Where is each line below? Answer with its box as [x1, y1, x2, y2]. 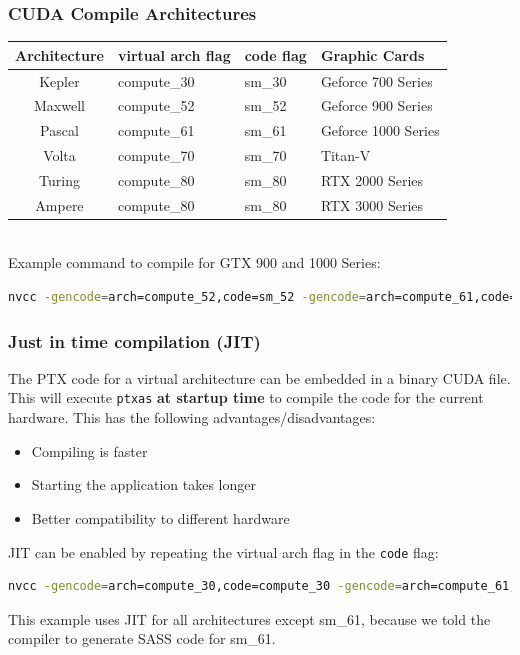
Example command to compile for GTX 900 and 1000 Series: [8, 252, 381, 273]
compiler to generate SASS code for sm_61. [8, 628, 276, 649]
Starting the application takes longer [31, 474, 256, 495]
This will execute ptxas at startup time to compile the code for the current [8, 387, 484, 408]
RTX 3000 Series [320, 194, 424, 215]
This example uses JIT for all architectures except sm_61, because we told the [8, 608, 491, 629]
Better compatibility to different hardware [31, 507, 290, 528]
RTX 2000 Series [320, 169, 424, 190]
